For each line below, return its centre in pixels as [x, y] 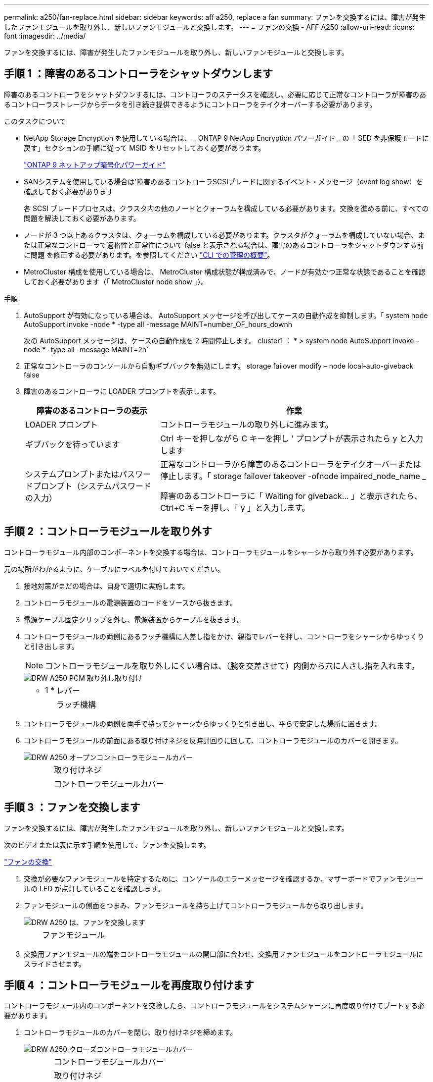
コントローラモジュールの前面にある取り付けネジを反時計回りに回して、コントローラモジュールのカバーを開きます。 [213, 740]
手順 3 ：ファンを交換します [72, 808]
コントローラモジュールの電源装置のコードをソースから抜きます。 [130, 602]
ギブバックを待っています [73, 444]
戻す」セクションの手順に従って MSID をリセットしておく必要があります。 [145, 148]
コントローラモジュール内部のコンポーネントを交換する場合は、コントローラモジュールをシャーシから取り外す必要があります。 [211, 552]
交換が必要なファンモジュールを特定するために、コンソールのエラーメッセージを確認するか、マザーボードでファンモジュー [224, 878]
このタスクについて [35, 121]
